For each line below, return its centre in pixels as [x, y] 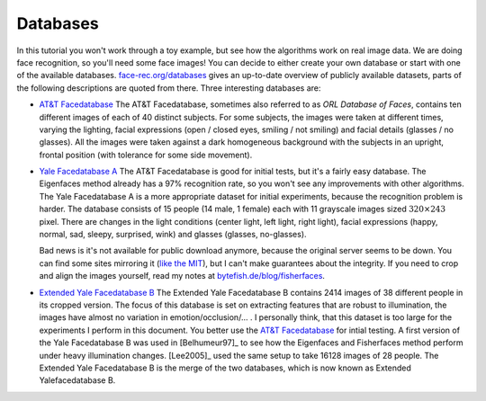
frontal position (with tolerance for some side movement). [146, 155]
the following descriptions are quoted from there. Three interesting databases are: [169, 88]
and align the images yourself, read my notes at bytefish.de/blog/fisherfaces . [182, 276]
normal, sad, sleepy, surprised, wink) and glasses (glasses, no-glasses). [173, 235]
